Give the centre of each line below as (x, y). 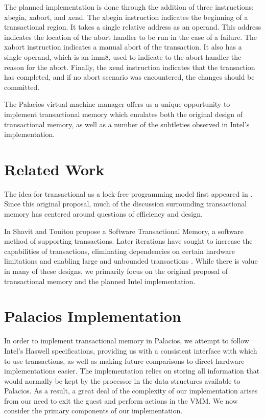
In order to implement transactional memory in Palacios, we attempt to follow (127, 341)
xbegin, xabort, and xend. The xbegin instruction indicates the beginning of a (126, 17)
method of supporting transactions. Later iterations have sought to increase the (128, 241)
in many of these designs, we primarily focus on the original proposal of (116, 271)
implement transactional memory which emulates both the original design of (124, 114)
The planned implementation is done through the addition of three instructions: (129, 7)
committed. (22, 87)
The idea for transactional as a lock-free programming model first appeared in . (128, 193)
